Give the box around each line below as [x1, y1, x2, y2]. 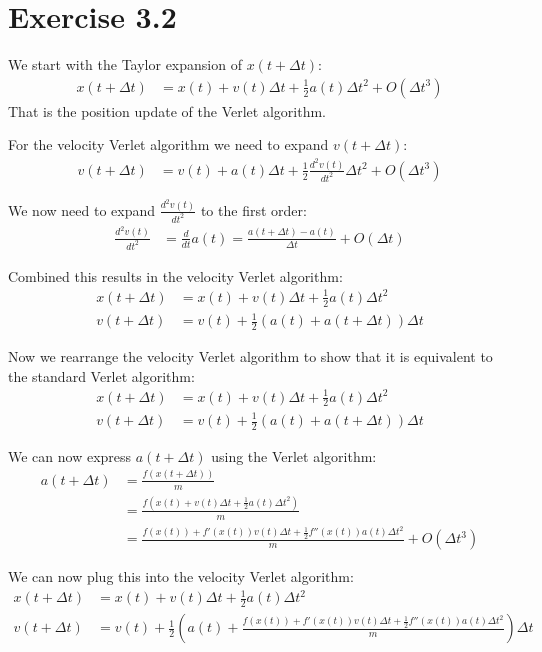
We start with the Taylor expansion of [8, 54, 242, 75]
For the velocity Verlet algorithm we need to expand [8, 134, 329, 155]
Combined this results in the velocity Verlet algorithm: [8, 265, 343, 286]
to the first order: [200, 199, 307, 220]
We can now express [8, 445, 132, 466]
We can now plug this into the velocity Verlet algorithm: [8, 566, 354, 587]
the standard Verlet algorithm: [8, 365, 195, 386]
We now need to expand [8, 199, 155, 220]
